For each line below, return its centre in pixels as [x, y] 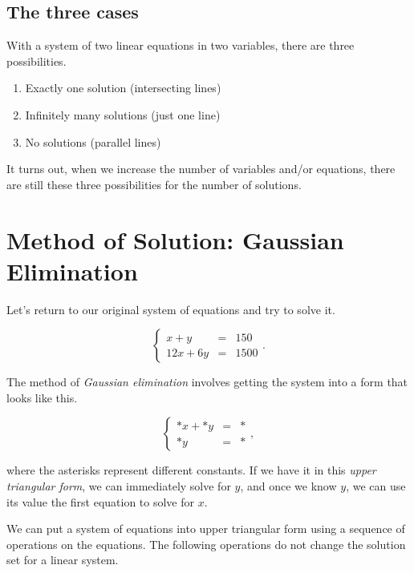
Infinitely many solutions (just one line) [123, 114]
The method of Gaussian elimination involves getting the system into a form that [207, 382]
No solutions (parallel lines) [93, 141]
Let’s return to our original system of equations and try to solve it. [171, 309]
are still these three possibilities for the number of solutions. [154, 184]
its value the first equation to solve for [101, 501]
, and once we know [288, 486]
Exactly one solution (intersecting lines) [123, 88]
